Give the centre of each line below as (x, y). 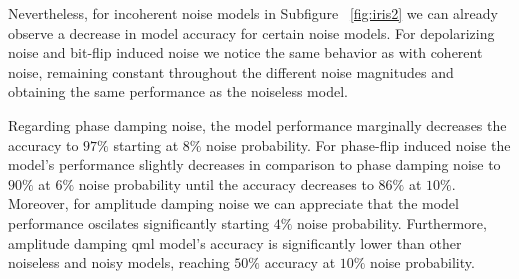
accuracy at (300, 262)
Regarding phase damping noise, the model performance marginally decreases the (257, 124)
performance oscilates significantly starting (138, 222)
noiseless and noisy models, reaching (119, 262)
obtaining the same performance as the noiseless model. (178, 91)
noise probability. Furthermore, (391, 222)
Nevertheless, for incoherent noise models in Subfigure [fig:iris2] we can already (253, 13)
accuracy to (43, 144)
